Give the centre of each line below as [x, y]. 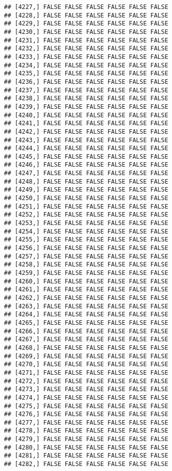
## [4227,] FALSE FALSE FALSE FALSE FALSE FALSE [86, 7]
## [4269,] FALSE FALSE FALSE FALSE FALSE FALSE [86, 356]
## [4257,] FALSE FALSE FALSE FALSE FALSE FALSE [86, 256]
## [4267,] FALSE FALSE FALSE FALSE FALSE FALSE [86, 340]
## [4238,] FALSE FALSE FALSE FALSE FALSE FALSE [86, 99]
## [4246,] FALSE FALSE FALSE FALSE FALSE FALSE [86, 165]
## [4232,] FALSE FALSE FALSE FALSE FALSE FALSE [86, 49]
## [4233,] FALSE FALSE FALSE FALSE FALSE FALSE [86, 57]
